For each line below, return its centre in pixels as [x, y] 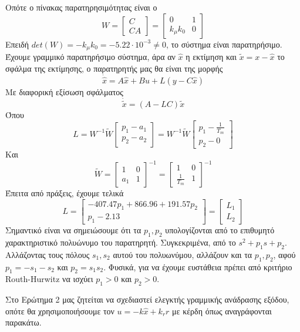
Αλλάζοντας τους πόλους [48, 254]
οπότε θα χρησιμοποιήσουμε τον [60, 311]
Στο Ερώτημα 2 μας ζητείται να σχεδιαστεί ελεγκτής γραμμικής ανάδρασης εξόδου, [147, 299]
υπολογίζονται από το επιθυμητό [220, 230]
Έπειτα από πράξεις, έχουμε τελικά [65, 193]
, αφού [284, 254]
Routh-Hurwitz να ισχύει [49, 279]
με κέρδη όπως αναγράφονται [222, 311]
